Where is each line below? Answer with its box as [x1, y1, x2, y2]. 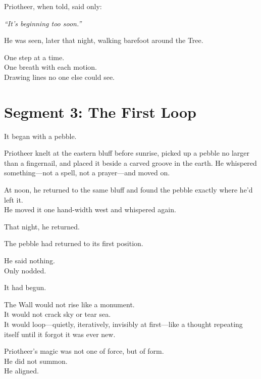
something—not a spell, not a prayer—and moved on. [4, 167, 170, 178]
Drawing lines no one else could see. [4, 71, 115, 82]
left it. [4, 194, 23, 205]
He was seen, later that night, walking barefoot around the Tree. [4, 35, 203, 45]
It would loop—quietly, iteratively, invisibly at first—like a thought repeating [4, 319, 243, 329]
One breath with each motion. [4, 62, 97, 72]
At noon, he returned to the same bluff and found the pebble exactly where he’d [4, 184, 253, 195]
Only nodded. [4, 265, 46, 275]
